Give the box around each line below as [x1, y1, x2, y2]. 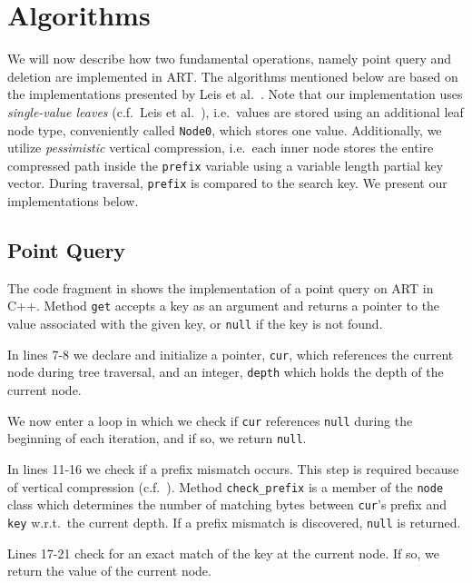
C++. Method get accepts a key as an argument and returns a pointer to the [7, 296, 440, 315]
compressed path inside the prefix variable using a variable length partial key [7, 155, 444, 174]
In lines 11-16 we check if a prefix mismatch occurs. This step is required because [7, 459, 459, 478]
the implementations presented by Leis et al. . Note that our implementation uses [7, 84, 463, 104]
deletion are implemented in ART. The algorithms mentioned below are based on [7, 66, 458, 85]
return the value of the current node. [7, 561, 211, 580]
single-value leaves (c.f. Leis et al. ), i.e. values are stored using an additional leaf [7, 102, 464, 121]
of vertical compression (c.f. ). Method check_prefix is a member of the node [7, 477, 444, 496]
